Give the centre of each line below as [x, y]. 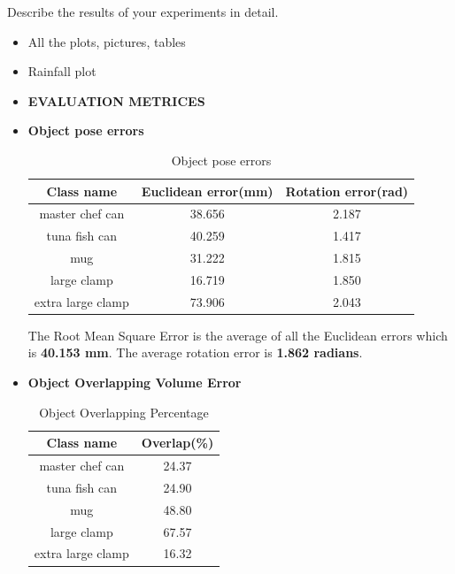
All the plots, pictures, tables [107, 41]
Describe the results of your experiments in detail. [143, 11]
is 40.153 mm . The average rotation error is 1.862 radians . [195, 352]
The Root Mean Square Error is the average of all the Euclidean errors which [238, 335]
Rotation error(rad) [347, 191]
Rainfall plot [62, 71]
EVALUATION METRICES [116, 100]
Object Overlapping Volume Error [135, 383]
